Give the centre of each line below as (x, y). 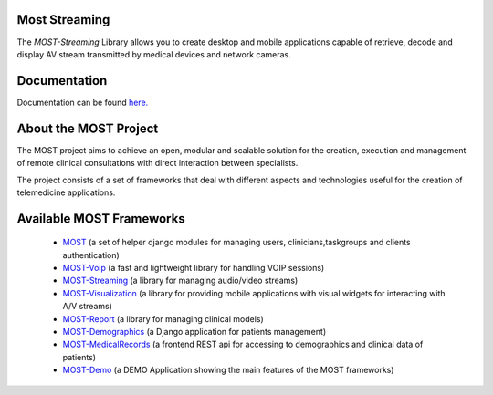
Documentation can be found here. (83, 102)
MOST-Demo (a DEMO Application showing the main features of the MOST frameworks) (228, 370)
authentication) (91, 255)
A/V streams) (88, 307)
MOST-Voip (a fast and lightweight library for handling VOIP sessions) (194, 268)
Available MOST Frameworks (101, 218)
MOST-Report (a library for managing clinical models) (163, 318)
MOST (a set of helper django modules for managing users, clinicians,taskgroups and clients (236, 243)
